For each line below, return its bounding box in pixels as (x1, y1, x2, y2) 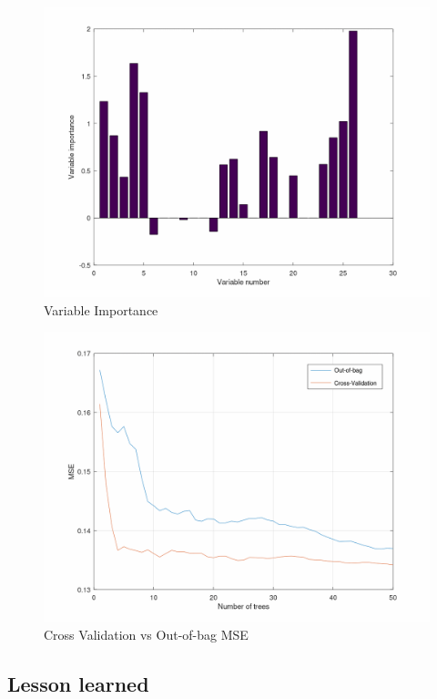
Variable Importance (44, 300, 158, 319)
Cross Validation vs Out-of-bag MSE (44, 624, 249, 643)
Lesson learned (7, 669, 149, 697)
